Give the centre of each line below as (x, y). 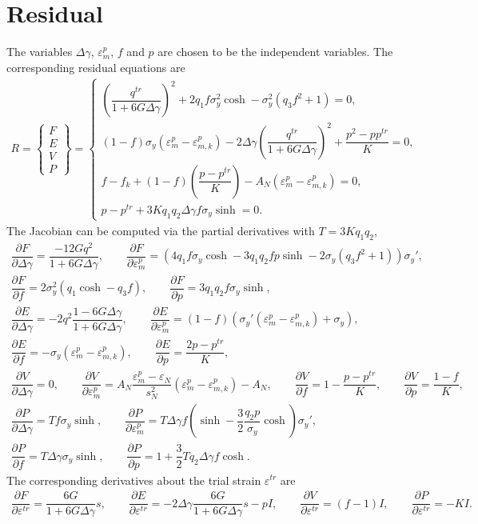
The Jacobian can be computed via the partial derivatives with (161, 230)
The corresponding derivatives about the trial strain (134, 480)
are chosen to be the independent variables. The (275, 52)
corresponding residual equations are (96, 67)
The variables (40, 52)
